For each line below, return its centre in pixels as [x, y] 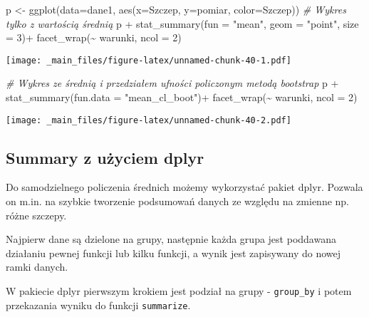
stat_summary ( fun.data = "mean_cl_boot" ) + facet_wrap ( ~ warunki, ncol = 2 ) [182, 97]
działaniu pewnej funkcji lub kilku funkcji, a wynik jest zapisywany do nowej [173, 253]
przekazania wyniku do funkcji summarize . [98, 305]
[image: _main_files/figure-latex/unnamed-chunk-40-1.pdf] [149, 60]
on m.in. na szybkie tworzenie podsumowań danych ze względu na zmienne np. [178, 201]
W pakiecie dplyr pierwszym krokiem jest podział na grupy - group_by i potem [179, 291]
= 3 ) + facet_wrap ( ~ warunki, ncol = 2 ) [94, 37]
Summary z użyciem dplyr [105, 157]
